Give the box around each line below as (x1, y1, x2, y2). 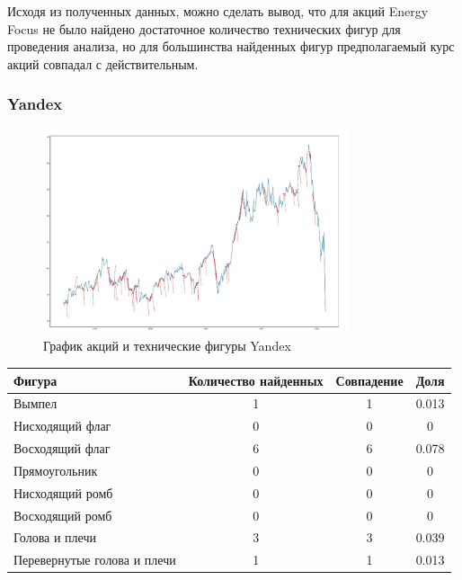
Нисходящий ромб (13, 483, 113, 502)
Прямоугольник (13, 460, 98, 479)
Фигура (13, 370, 58, 389)
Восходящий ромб (13, 505, 112, 524)
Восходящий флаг (13, 439, 111, 458)
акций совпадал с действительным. (7, 54, 199, 73)
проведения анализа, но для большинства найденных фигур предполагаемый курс (7, 37, 455, 56)
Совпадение (335, 370, 404, 389)
